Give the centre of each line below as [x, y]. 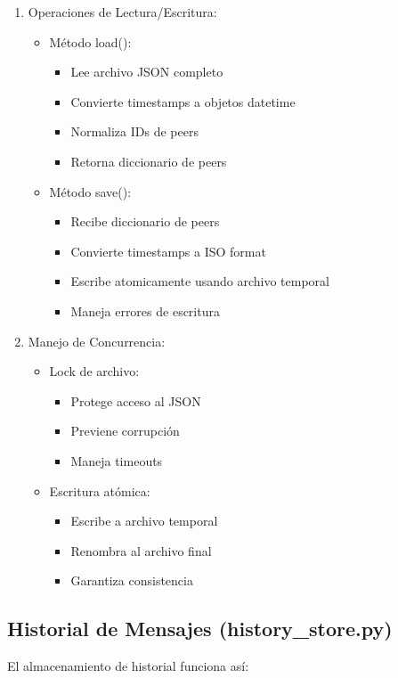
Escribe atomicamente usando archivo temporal [200, 281]
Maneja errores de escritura [145, 310]
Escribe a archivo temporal [144, 521]
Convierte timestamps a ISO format [168, 251]
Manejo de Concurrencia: [97, 341]
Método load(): [90, 41]
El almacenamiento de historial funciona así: [128, 666]
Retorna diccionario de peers [149, 161]
